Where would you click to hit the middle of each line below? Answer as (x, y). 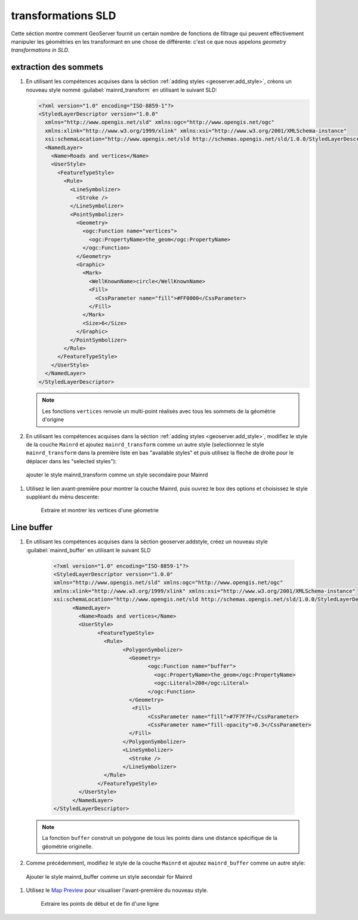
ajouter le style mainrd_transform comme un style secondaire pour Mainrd (117, 475)
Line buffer (32, 528)
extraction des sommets (57, 67)
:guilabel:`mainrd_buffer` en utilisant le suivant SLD (89, 550)
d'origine (53, 420)
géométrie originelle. (67, 846)
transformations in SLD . (40, 50)
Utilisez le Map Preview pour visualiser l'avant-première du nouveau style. (117, 890)
